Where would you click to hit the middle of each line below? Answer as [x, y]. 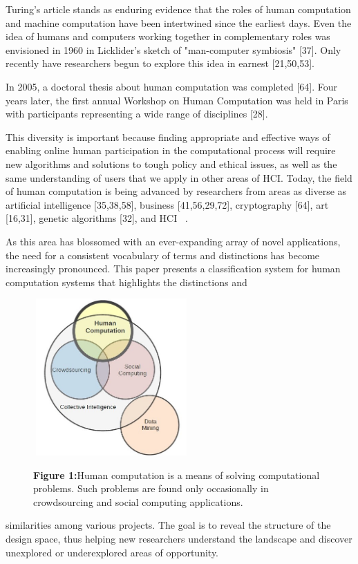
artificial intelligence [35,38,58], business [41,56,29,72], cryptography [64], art [167, 204]
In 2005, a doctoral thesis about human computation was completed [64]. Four [172, 86]
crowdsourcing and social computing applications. [138, 501]
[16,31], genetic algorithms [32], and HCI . [97, 218]
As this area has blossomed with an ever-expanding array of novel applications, [173, 241]
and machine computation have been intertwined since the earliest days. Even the [179, 22]
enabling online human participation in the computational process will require [171, 150]
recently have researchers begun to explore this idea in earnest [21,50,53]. [160, 63]
